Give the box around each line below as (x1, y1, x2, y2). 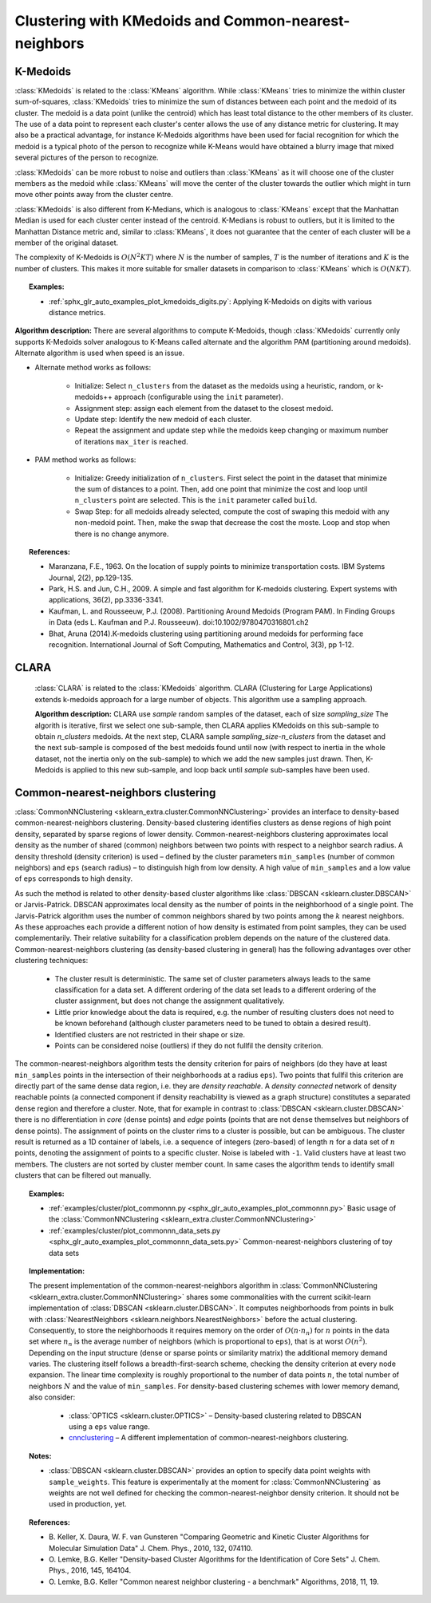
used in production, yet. (49, 1499, 127, 1509)
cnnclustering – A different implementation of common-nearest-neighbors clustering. (69, 1433, 349, 1443)
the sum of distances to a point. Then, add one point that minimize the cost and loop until (74, 484, 368, 494)
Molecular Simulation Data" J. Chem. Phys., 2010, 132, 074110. (49, 1543, 253, 1553)
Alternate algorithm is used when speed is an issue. (14, 348, 185, 358)
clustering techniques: (14, 956, 89, 965)
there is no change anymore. (74, 529, 169, 539)
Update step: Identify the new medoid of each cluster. (74, 415, 252, 424)
